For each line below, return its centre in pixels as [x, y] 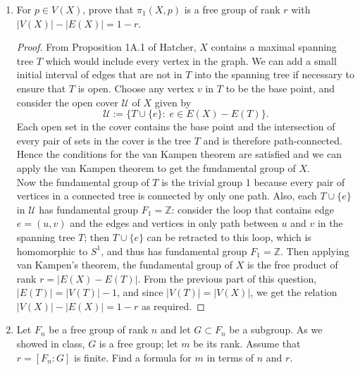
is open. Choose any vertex [136, 88]
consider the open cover [67, 102]
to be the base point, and [280, 88]
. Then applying [315, 251]
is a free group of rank [232, 9]
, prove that [108, 9]
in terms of [230, 357]
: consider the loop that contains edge [253, 209]
